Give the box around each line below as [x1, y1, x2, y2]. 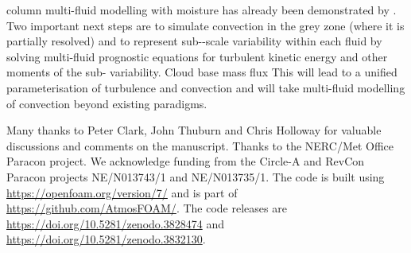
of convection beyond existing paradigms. [6, 95, 207, 111]
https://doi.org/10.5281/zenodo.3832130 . [6, 231, 206, 247]
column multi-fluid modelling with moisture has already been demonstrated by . [6, 2, 397, 18]
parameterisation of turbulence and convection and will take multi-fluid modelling [6, 79, 405, 95]
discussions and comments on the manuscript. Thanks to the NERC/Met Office [6, 137, 394, 154]
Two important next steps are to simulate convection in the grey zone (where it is [6, 17, 405, 33]
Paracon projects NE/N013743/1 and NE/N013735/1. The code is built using [6, 168, 385, 185]
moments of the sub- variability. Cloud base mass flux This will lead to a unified [6, 64, 397, 80]
